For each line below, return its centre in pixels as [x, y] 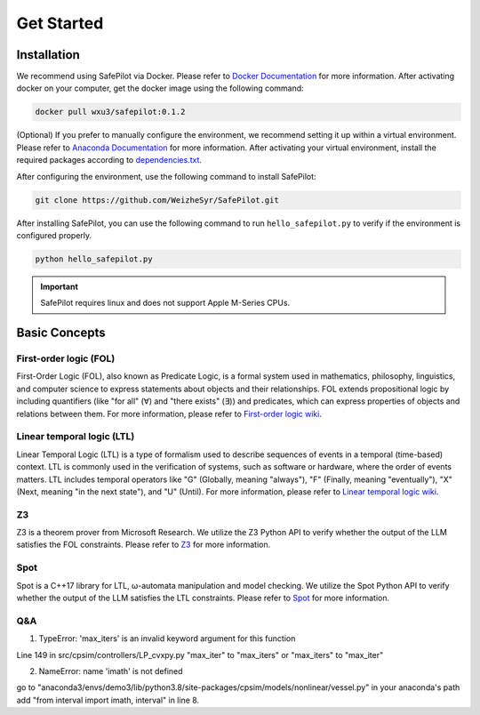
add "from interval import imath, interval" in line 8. [108, 700]
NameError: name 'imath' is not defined [111, 671]
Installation [48, 55]
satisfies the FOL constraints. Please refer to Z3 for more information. [144, 545]
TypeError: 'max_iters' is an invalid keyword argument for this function [167, 639]
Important [60, 286]
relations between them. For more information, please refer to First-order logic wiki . [169, 414]
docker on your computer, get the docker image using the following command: [160, 88]
